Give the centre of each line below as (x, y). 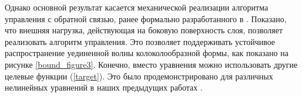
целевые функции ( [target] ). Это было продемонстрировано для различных (139, 76)
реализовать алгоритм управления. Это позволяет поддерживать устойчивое (140, 41)
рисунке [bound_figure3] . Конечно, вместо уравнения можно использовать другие (151, 64)
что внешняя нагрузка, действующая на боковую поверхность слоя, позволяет (144, 30)
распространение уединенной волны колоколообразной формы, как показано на (147, 53)
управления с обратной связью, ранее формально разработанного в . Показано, (146, 18)
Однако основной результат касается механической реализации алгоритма (137, 7)
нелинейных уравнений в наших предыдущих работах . (104, 87)
